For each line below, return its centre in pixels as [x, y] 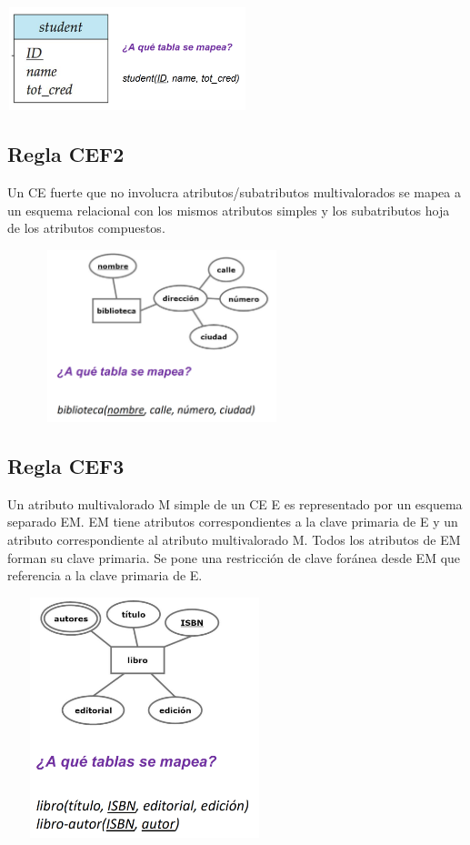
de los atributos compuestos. [86, 228]
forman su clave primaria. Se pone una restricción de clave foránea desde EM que [234, 557]
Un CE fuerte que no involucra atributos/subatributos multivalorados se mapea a [234, 192]
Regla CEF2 [66, 154]
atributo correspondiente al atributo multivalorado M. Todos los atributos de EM [234, 539]
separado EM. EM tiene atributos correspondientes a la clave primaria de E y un [233, 522]
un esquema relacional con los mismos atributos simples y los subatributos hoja [229, 210]
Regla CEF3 [66, 465]
